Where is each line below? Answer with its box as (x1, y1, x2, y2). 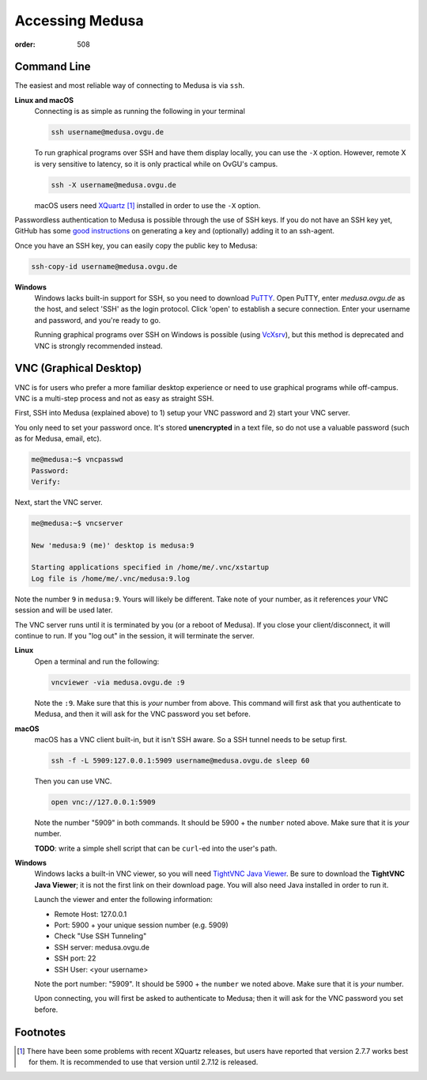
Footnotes (14, 1025, 66, 1039)
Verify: (31, 477, 61, 486)
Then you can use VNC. (34, 776, 112, 786)
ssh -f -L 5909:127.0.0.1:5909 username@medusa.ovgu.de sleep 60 (51, 756, 310, 765)
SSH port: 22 (54, 953, 96, 963)
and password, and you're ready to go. (34, 315, 161, 324)
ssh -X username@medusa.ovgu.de (51, 180, 177, 189)
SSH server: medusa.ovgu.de (54, 942, 150, 952)
